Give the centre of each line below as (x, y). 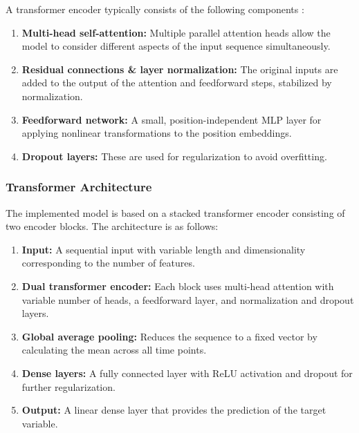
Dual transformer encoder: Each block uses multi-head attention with (178, 286)
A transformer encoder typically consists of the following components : (155, 9)
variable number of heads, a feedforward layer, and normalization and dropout (188, 299)
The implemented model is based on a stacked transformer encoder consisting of (175, 212)
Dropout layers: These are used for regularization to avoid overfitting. (174, 156)
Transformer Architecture (79, 187)
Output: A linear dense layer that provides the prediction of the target (174, 410)
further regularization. (68, 386)
